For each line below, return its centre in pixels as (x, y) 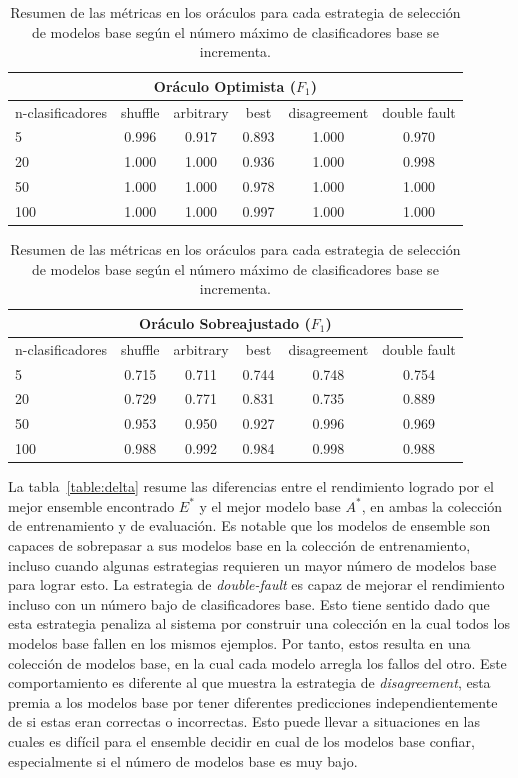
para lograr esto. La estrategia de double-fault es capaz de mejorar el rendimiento (256, 584)
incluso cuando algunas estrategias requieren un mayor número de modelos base (252, 564)
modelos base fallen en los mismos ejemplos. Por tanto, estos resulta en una (239, 642)
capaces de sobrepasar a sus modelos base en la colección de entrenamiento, (239, 544)
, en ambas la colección (432, 505)
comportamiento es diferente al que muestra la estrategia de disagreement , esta (249, 682)
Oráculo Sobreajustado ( (225, 322)
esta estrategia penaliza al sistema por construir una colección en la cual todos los (259, 623)
